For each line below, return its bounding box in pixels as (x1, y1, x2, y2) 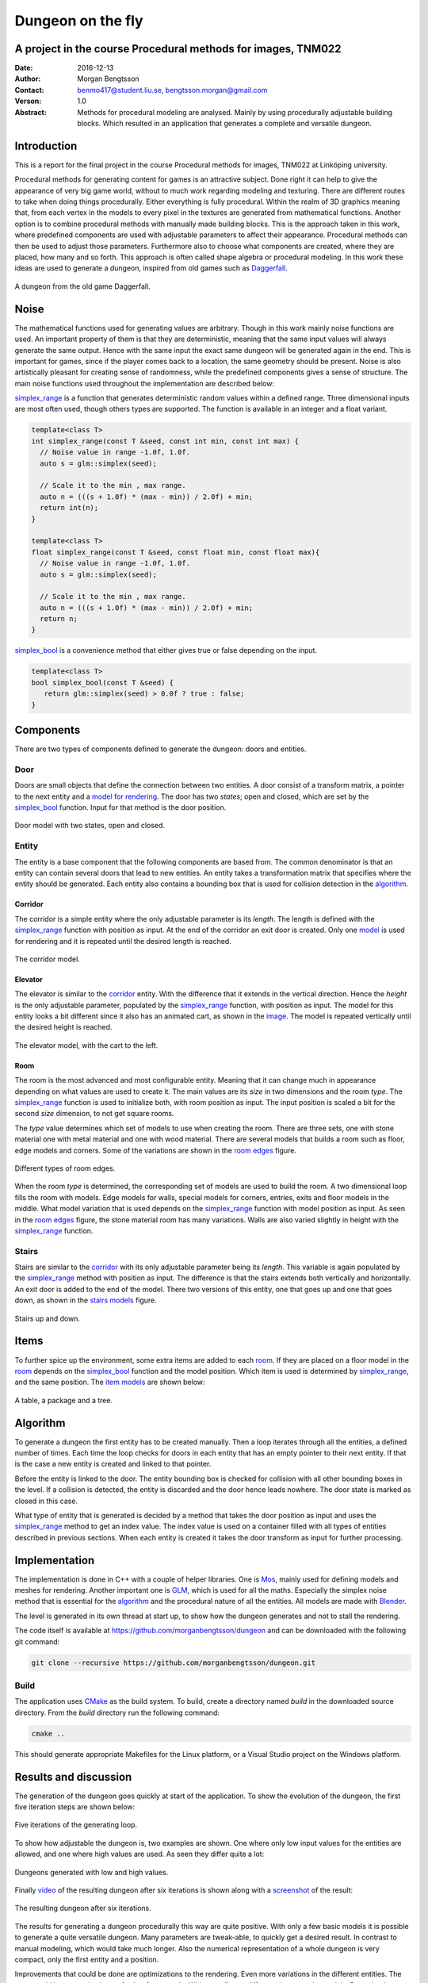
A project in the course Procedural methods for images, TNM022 (14, 42, 342, 56)
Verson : (14, 96, 42, 106)
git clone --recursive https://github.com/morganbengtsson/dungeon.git (31, 1658, 316, 1667)
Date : (14, 63, 33, 73)
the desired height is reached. (14, 1022, 113, 1032)
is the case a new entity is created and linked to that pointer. (14, 1459, 212, 1469)
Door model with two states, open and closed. (14, 821, 166, 830)
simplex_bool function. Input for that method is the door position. (14, 803, 227, 812)
